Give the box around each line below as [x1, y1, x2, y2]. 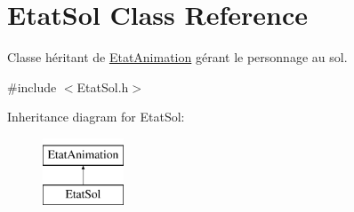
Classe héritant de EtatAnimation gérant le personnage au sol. [7, 48, 348, 67]
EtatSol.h [76, 77, 129, 96]
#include [7, 77, 57, 96]
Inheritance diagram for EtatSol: [7, 107, 185, 126]
